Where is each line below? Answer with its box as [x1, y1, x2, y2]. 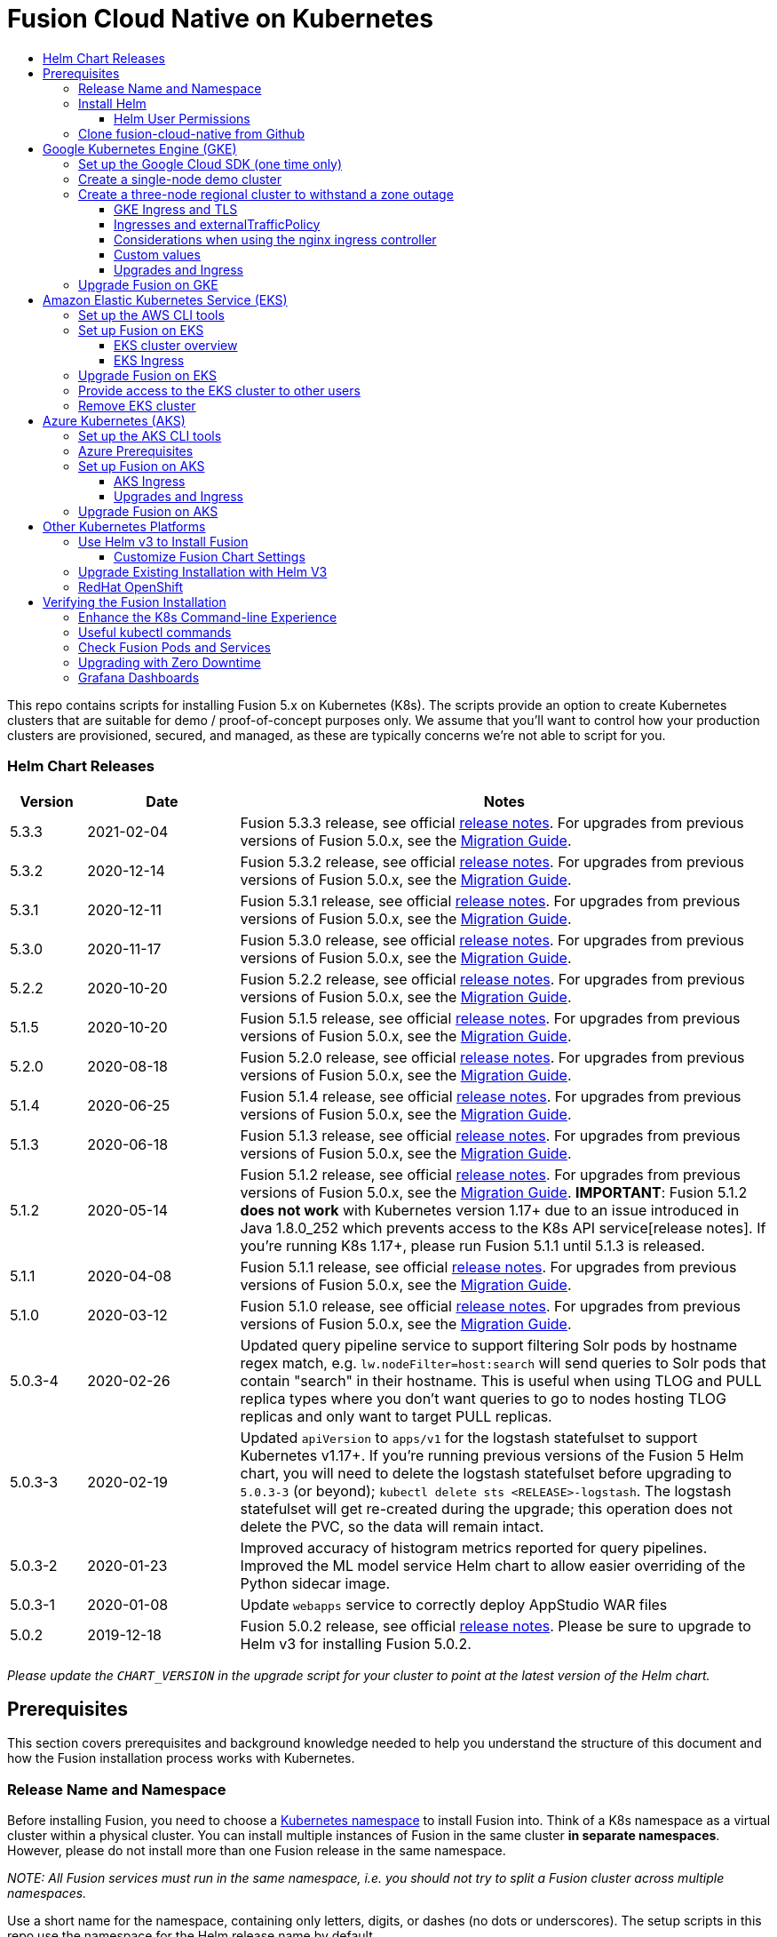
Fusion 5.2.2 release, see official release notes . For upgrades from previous [240, 969, 745, 988]
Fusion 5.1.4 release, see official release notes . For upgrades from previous [240, 1087, 741, 1105]
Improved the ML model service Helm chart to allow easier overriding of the [240, 1556, 746, 1574]
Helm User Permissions [114, 110, 250, 126]
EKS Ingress [114, 352, 185, 368]
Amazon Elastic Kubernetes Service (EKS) [43, 291, 288, 307]
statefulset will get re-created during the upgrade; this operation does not [240, 1499, 733, 1518]
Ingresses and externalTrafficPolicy [114, 216, 321, 232]
